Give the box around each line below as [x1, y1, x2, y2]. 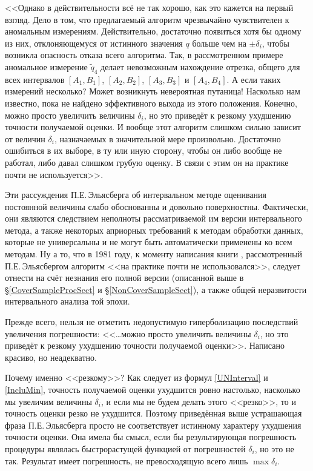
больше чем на [192, 36, 246, 49]
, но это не [254, 442, 294, 455]
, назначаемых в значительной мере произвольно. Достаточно [54, 132, 281, 145]
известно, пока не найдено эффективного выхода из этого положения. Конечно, [5, 96, 297, 109]
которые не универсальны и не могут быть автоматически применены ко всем [5, 236, 292, 248]
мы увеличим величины [5, 395, 92, 407]
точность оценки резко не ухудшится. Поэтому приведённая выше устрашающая [5, 407, 302, 420]
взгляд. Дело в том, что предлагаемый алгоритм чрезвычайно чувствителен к [5, 13, 289, 25]
